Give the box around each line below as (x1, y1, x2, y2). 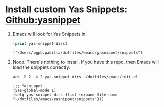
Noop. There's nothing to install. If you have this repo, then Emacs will (12, 59, 159, 65)
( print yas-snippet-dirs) (12, 41, 68, 46)
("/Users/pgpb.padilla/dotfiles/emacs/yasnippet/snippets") (12, 50, 143, 55)
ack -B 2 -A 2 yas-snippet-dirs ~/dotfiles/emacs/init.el (12, 74, 138, 79)
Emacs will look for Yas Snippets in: (12, 31, 87, 37)
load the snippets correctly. (12, 64, 70, 70)
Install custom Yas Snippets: (5, 4, 128, 15)
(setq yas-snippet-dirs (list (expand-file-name (12, 92, 118, 97)
